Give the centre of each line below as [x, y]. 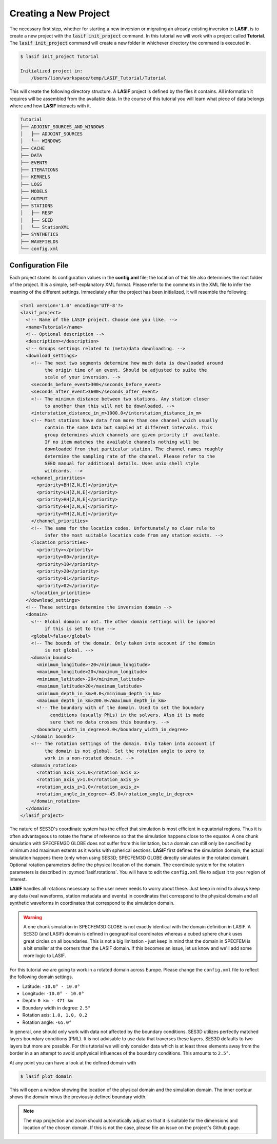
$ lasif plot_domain [46, 1076]
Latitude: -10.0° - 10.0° [51, 986]
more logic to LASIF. [45, 956]
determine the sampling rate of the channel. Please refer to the [130, 456]
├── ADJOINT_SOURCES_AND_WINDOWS [62, 127]
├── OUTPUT [34, 198]
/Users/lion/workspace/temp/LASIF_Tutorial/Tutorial [99, 78]
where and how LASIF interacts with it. [50, 106]
